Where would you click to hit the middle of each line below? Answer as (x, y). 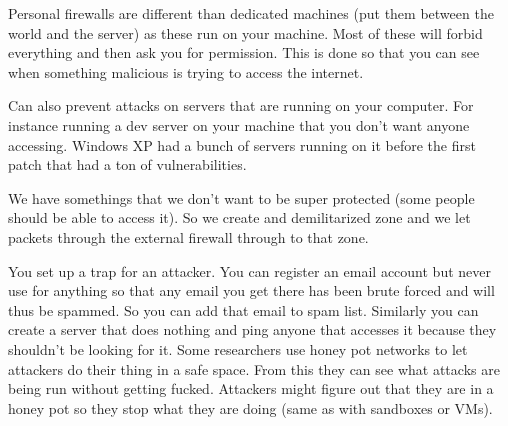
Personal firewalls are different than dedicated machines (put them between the (251, 13)
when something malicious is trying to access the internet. (186, 71)
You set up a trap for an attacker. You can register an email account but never (249, 270)
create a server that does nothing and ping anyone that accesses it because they (252, 329)
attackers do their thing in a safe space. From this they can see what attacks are (254, 368)
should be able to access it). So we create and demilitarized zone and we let (239, 217)
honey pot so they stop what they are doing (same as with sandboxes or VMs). (250, 407)
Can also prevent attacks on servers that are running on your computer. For (241, 105)
